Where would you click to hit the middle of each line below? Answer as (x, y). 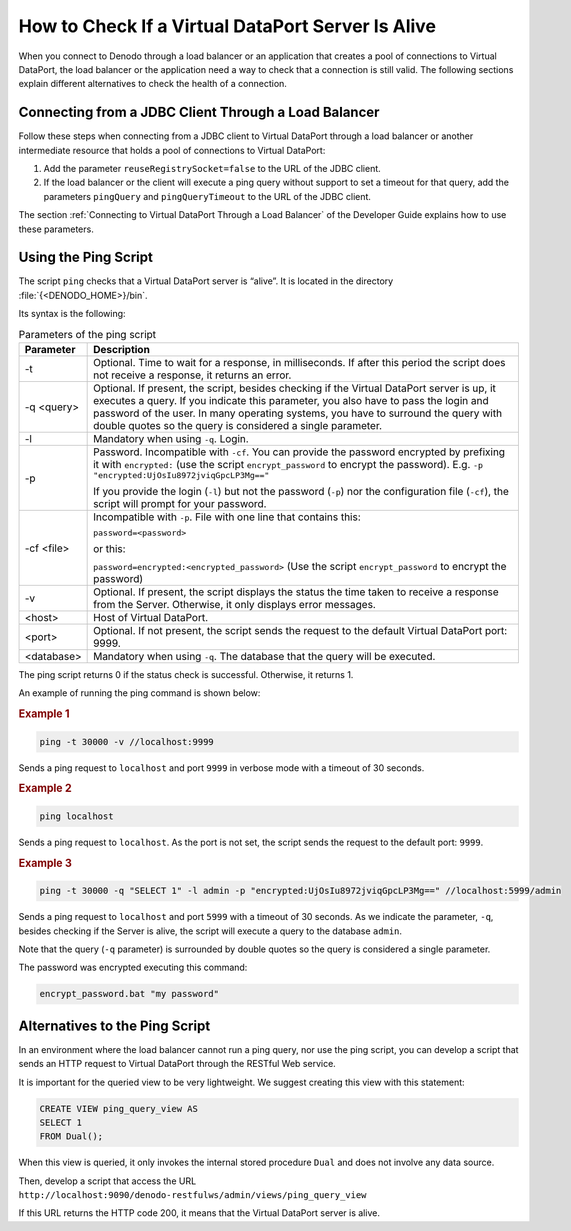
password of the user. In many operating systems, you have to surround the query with (298, 413)
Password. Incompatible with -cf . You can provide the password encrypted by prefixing (299, 452)
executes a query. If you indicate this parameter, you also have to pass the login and (291, 401)
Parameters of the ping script (87, 334)
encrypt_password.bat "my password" (129, 994)
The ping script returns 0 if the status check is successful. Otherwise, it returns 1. (186, 675)
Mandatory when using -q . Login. (171, 439)
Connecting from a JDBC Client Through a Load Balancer (199, 112)
